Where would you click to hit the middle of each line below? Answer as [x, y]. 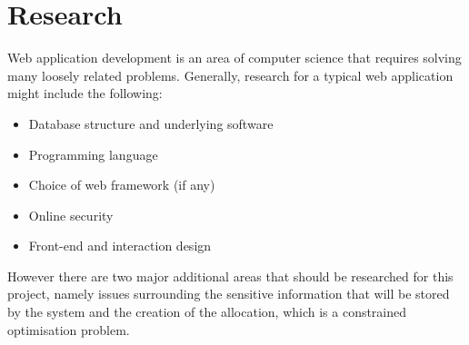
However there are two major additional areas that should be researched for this [230, 276]
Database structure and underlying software [151, 123]
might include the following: [85, 93]
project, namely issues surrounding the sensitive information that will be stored [229, 294]
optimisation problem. [69, 329]
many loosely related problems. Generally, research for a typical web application [230, 75]
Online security [71, 215]
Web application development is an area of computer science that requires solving [234, 58]
